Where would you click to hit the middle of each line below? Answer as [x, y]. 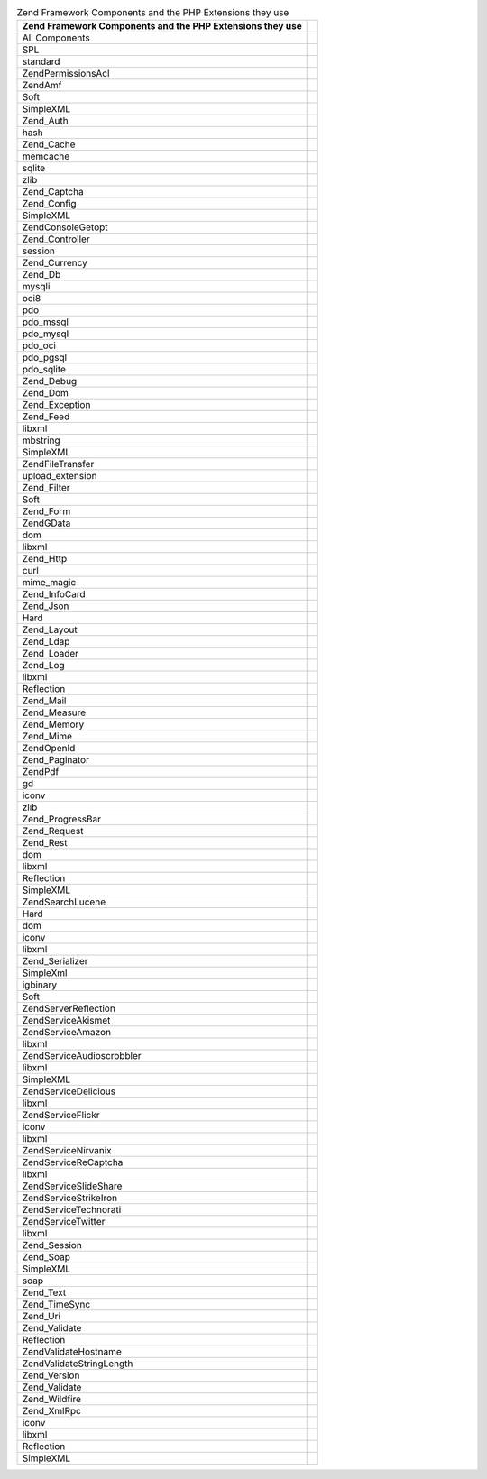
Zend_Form [46, 511]
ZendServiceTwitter [64, 1222]
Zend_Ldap [46, 642]
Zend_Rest [45, 843]
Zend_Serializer [55, 961]
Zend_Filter [46, 488]
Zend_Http [45, 559]
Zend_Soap [46, 1257]
